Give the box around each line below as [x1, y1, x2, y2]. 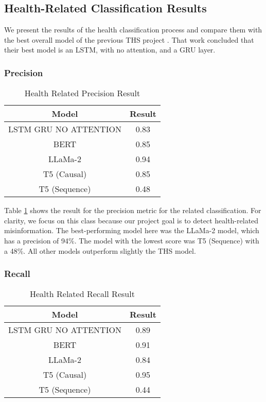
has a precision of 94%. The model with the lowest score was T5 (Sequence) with [4, 235, 259, 246]
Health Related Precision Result [24, 87, 140, 99]
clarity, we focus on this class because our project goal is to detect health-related [4, 215, 259, 225]
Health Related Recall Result [30, 288, 135, 300]
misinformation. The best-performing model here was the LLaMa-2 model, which [4, 225, 259, 236]
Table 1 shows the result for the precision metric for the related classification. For [4, 205, 261, 216]
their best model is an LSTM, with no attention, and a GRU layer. [4, 44, 216, 55]
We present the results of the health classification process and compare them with [4, 24, 262, 35]
